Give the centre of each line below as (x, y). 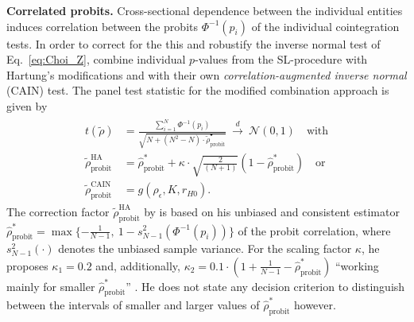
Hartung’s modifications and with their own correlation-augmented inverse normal (207, 74)
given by (27, 105)
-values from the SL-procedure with (281, 59)
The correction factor (58, 211)
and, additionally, (138, 265)
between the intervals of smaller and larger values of (133, 305)
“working (357, 265)
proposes (27, 265)
